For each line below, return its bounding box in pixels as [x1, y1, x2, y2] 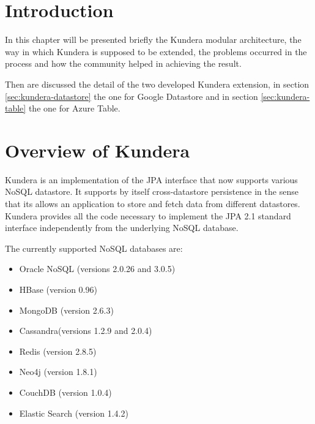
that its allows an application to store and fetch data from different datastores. [5, 197, 300, 210]
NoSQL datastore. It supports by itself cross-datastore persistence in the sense [5, 185, 298, 198]
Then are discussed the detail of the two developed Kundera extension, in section [5, 77, 309, 90]
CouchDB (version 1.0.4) [19, 385, 112, 398]
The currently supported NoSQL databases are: [5, 241, 183, 254]
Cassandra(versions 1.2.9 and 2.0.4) [19, 324, 152, 337]
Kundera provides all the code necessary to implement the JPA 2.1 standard [5, 209, 291, 222]
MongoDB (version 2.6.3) [19, 303, 114, 316]
